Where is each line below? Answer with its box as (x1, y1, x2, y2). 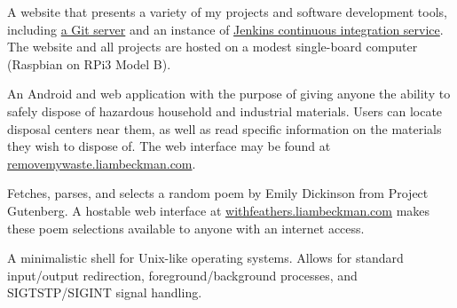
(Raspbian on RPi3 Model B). (7, 54, 171, 73)
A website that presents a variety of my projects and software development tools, (7, 3, 448, 20)
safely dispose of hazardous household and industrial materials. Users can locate (7, 101, 443, 120)
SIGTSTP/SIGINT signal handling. (7, 283, 202, 302)
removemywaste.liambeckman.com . (7, 154, 196, 172)
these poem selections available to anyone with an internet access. (7, 218, 365, 237)
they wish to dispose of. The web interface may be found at (7, 137, 331, 155)
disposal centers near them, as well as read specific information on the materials (7, 119, 442, 138)
